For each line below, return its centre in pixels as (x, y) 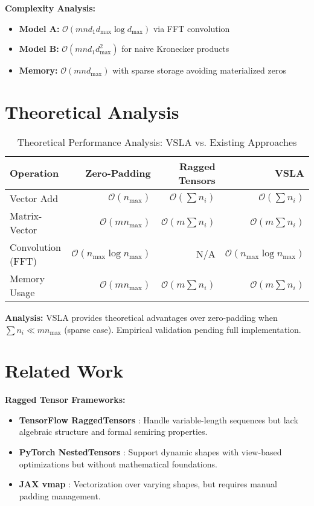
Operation (34, 173)
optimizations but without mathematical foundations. (118, 463)
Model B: (39, 49)
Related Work (64, 371)
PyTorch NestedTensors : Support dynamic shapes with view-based (150, 452)
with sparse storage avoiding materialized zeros (199, 70)
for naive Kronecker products (175, 49)
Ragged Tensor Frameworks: (65, 400)
